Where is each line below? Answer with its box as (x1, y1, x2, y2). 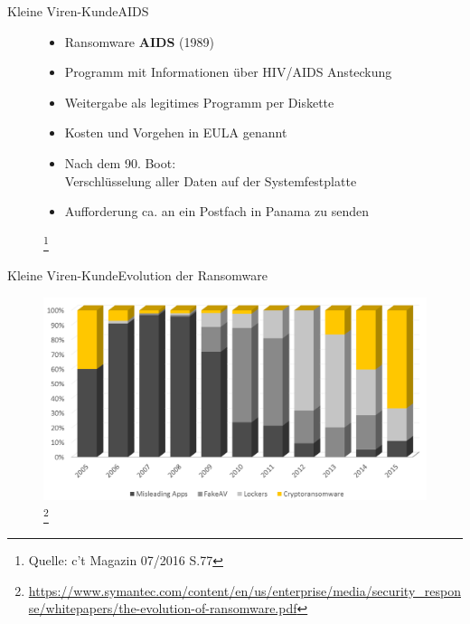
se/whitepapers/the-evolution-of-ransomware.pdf (28, 599, 297, 618)
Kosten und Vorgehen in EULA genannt (64, 123, 287, 142)
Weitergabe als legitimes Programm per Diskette (64, 92, 334, 111)
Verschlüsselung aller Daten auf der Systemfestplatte (64, 171, 357, 190)
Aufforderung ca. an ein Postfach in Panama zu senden (64, 202, 370, 221)
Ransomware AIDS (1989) (64, 32, 214, 51)
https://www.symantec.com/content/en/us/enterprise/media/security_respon (28, 581, 461, 600)
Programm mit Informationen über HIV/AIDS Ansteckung (64, 62, 392, 81)
